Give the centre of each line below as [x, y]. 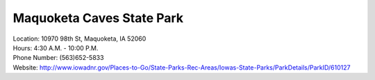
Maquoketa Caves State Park [98, 18]
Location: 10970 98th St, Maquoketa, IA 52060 [80, 39]
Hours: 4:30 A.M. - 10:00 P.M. [56, 48]
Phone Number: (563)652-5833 [58, 58]
